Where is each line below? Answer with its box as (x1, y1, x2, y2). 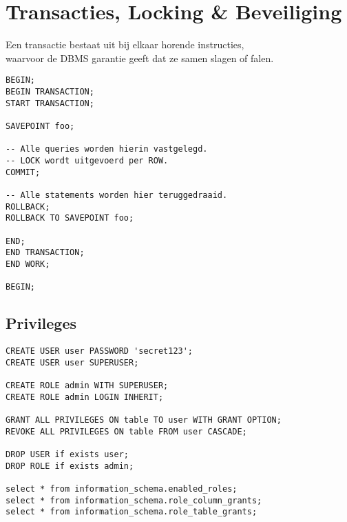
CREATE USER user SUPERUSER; (6, 357, 139, 368)
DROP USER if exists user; (6, 449, 129, 459)
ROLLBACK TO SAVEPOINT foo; (6, 213, 134, 223)
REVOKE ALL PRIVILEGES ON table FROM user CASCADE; (6, 426, 247, 436)
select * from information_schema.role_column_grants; (6, 495, 262, 505)
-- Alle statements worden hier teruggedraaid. (6, 190, 228, 200)
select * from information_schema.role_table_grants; (6, 507, 257, 517)
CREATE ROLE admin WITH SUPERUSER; (6, 380, 169, 390)
